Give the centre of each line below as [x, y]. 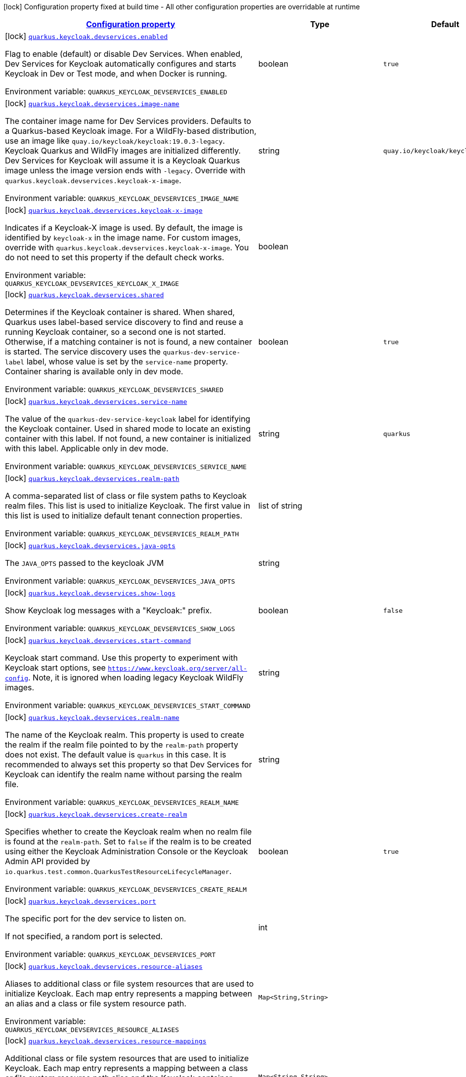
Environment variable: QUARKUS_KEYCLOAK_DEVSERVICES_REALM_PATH [122, 533]
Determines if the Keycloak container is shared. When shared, [120, 312]
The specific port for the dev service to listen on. [96, 918]
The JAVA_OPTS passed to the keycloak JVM [85, 563]
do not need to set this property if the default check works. [115, 257]
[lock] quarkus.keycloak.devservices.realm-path [92, 478]
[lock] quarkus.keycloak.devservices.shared [85, 294]
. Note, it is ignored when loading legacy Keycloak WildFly [136, 678]
